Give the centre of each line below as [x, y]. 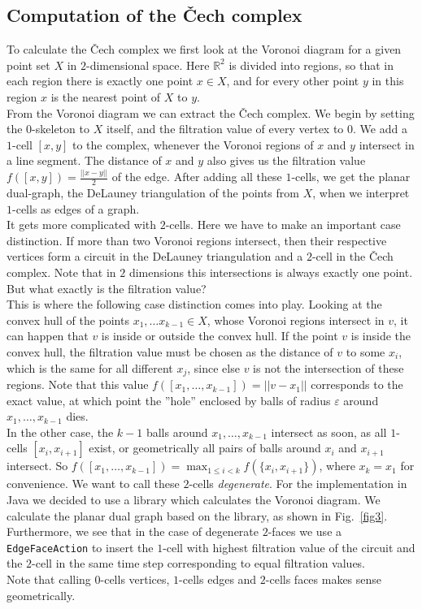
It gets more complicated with [82, 225]
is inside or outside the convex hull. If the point [220, 336]
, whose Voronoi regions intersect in [296, 320]
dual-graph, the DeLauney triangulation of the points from [153, 193]
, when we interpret [361, 193]
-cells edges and [218, 579]
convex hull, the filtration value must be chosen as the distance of [170, 352]
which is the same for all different [90, 367]
